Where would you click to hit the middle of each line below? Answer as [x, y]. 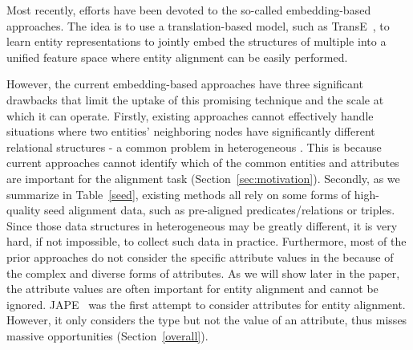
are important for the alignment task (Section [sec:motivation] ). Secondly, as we [203, 178]
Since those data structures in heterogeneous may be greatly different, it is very [202, 225]
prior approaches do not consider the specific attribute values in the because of [200, 256]
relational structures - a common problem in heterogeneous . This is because [194, 147]
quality [24, 210]
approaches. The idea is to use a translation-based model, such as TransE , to [198, 25]
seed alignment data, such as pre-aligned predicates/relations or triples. [220, 210]
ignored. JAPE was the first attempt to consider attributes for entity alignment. [206, 304]
